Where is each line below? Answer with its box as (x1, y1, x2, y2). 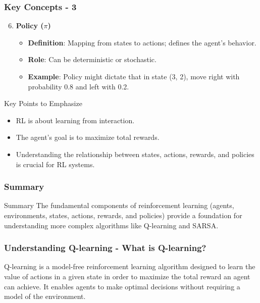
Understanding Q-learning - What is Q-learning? (4, 241, 206, 254)
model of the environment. (4, 291, 86, 301)
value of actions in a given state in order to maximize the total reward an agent (4, 271, 250, 281)
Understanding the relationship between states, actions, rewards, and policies (16, 148, 254, 159)
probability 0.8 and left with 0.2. (28, 81, 129, 91)
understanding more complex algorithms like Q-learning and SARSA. (4, 220, 219, 230)
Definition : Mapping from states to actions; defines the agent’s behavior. (28, 37, 256, 47)
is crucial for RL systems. (16, 159, 95, 169)
